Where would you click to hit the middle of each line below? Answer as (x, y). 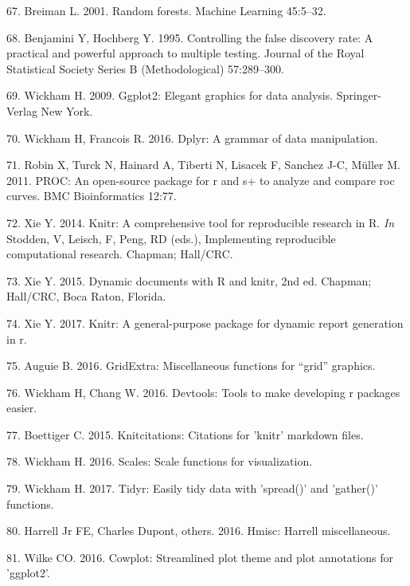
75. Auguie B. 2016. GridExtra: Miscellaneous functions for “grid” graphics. (191, 366)
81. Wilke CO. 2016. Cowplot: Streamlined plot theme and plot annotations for (200, 557)
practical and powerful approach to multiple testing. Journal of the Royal (185, 53)
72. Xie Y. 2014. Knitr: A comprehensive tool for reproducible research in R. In (201, 222)
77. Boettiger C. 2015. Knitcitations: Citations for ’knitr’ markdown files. (185, 434)
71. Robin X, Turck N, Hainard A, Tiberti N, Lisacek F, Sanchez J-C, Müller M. (203, 165)
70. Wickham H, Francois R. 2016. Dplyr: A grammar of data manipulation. (192, 138)
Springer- (359, 95)
